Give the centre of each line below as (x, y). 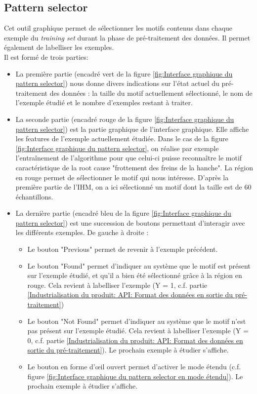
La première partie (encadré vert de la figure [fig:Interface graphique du (124, 73)
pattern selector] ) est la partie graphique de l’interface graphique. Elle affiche (132, 129)
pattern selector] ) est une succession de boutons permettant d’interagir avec (130, 222)
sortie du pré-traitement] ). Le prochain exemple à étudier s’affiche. (128, 350)
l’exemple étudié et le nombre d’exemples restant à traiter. (104, 102)
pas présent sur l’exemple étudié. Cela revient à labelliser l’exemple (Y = (138, 331)
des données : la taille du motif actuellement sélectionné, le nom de (151, 93)
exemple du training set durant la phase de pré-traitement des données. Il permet (127, 37)
